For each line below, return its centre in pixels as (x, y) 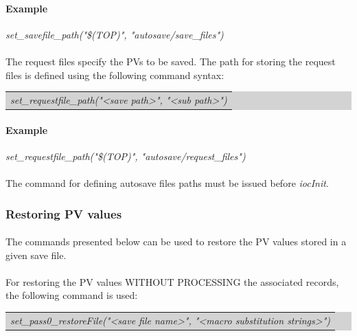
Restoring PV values (64, 213)
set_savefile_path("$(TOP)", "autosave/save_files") (115, 34)
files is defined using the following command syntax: (115, 75)
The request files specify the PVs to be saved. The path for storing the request (171, 61)
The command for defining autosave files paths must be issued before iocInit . (167, 183)
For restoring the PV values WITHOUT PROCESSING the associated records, (172, 281)
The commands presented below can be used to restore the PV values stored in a (176, 242)
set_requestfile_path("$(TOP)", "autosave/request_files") (126, 156)
